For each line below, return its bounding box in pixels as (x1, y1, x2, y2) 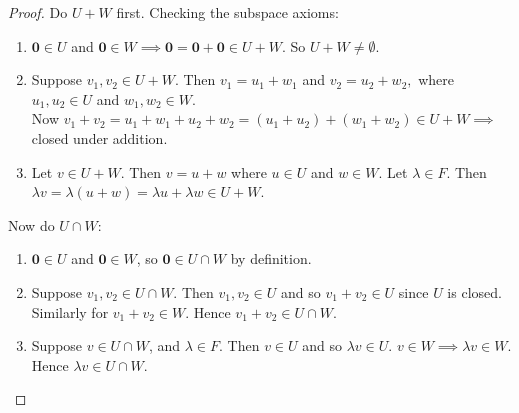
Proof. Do (8, 2, 68, 22)
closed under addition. (31, 127, 168, 148)
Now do (8, 214, 55, 235)
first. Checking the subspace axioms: (116, 2, 339, 22)
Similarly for (31, 301, 109, 322)
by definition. (230, 248, 312, 269)
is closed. (447, 281, 502, 302)
